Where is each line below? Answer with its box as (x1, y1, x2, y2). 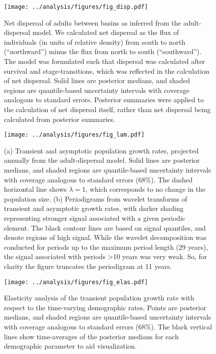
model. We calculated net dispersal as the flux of (32, 27, 179, 37)
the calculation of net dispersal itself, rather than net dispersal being (4, 104, 211, 114)
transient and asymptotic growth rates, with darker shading (4, 203, 184, 213)
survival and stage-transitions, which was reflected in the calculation (4, 65, 210, 76)
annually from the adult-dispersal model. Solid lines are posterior (4, 155, 200, 165)
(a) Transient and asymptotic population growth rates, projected (4, 145, 199, 155)
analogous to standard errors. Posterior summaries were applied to (4, 94, 204, 105)
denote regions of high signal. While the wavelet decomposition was (4, 232, 207, 242)
